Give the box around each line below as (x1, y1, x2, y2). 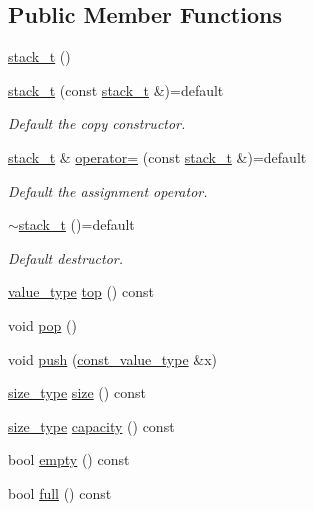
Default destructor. (8, 247, 124, 268)
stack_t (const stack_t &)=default (8, 79, 224, 100)
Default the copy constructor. (8, 113, 186, 134)
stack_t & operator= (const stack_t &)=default (8, 146, 307, 167)
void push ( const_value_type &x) (8, 348, 218, 369)
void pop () (8, 314, 77, 335)
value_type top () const (8, 281, 154, 302)
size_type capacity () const (8, 415, 175, 436)
